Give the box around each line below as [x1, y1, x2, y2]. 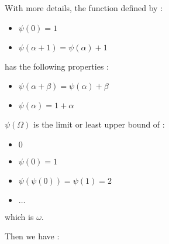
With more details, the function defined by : [5, 2, 163, 13]
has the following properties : [5, 60, 109, 72]
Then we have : [5, 230, 60, 242]
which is [5, 210, 34, 222]
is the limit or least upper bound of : [33, 118, 165, 130]
